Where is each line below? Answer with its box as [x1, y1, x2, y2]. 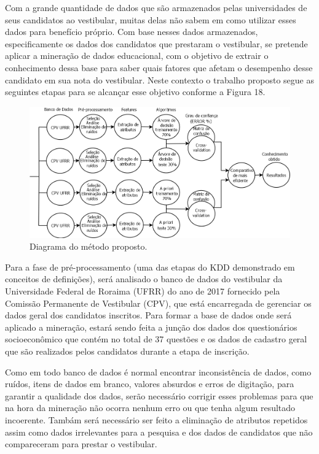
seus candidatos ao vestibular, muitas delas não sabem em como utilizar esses [5, 13, 296, 26]
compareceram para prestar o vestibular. [5, 437, 157, 450]
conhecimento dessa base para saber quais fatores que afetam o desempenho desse [5, 61, 313, 74]
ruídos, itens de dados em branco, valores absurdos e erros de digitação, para [5, 377, 294, 390]
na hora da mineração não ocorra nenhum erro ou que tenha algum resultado [5, 401, 296, 414]
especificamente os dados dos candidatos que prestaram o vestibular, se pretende [5, 37, 308, 50]
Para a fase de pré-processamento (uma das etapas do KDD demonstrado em [5, 260, 295, 273]
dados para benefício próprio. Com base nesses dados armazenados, [5, 25, 258, 38]
